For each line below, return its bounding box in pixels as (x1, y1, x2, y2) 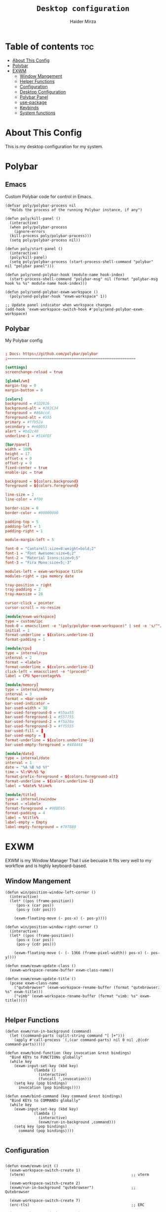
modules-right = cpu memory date (5, 574, 74, 579)
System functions (19, 110, 56, 116)
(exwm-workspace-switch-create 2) (9, 1180, 81, 1186)
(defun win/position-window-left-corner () (5, 890, 96, 895)
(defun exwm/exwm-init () (5, 1163, 58, 1169)
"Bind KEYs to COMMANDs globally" (9, 1098, 81, 1103)
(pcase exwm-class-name (9, 981, 58, 986)
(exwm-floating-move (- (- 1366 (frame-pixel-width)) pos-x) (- (14, 951, 149, 956)
